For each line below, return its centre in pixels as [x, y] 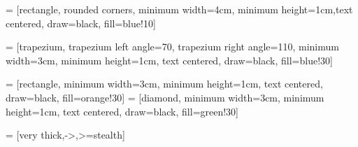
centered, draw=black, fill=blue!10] [81, 23]
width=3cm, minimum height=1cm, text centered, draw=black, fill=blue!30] [169, 60]
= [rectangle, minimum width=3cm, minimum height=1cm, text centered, [164, 84]
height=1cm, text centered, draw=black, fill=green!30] [122, 111]
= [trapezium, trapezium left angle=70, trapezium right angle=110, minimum [172, 47]
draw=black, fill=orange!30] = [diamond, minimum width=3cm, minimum [165, 97]
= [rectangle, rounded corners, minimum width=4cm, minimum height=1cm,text [179, 9]
